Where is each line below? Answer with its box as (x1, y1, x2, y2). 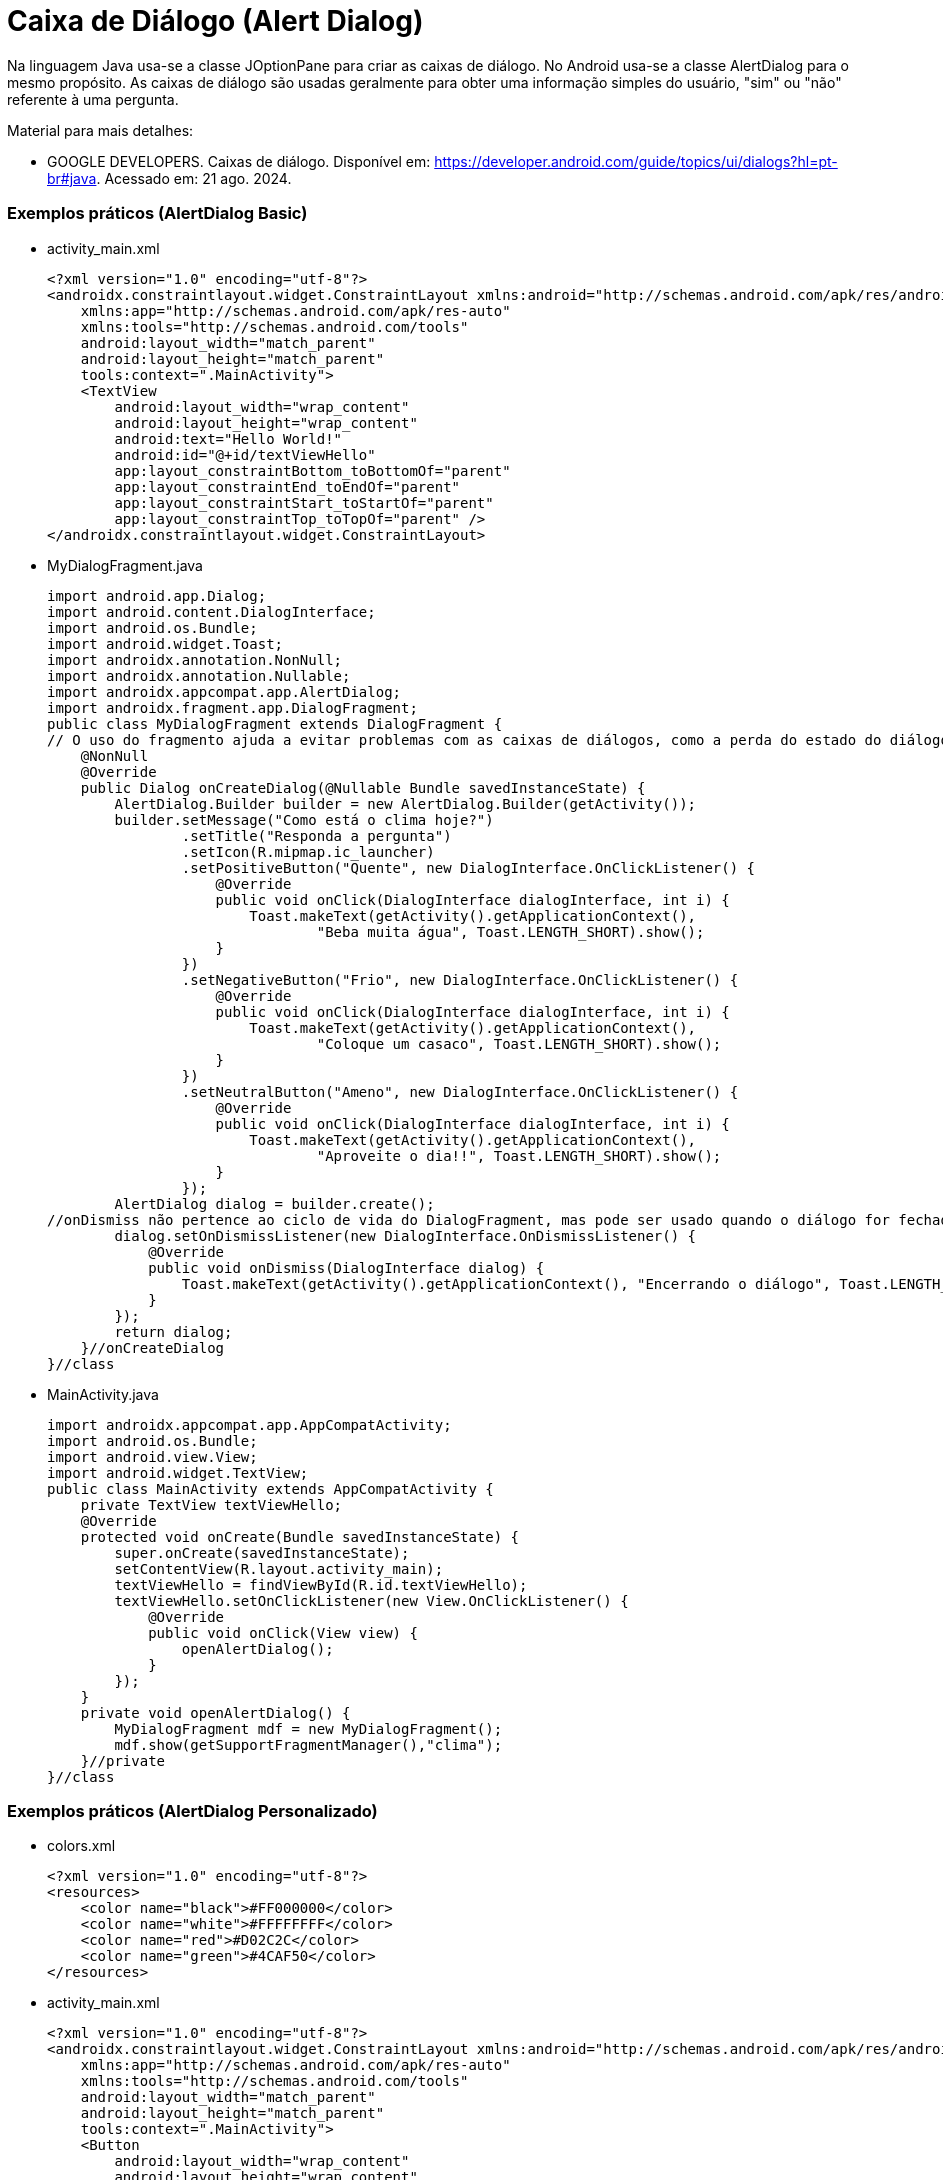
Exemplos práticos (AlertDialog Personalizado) (7, 1800, 378, 1821)
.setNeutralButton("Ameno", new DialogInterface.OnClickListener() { (181, 1083, 739, 1100)
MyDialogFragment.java (47, 556, 203, 574)
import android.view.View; (47, 1448, 258, 1465)
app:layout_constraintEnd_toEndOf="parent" (114, 478, 461, 495)
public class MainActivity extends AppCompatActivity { (47, 1480, 494, 1497)
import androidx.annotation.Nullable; (47, 667, 351, 684)
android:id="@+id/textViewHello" (114, 446, 376, 463)
